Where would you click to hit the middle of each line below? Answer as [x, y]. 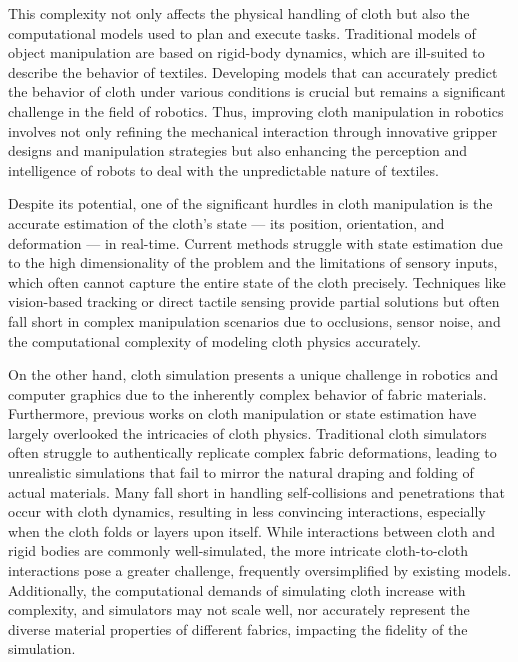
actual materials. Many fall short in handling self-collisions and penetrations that [256, 491]
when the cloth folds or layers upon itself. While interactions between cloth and [251, 530]
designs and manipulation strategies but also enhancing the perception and [238, 150]
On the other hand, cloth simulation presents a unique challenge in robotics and [253, 374]
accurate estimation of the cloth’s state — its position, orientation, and [226, 222]
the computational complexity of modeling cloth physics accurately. [214, 340]
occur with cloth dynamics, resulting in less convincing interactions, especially [247, 511]
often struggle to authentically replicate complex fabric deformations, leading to [252, 452]
